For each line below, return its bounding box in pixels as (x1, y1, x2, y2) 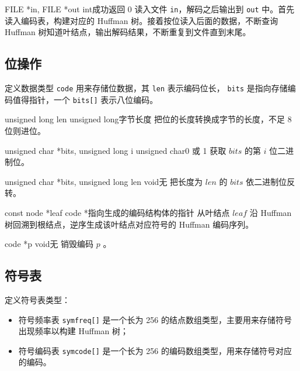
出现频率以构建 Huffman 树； (18, 325, 129, 337)
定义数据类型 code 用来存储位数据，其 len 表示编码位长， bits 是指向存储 (5, 82, 288, 94)
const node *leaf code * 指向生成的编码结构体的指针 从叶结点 (5, 206, 230, 218)
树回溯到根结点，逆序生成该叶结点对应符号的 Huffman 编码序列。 (5, 218, 254, 230)
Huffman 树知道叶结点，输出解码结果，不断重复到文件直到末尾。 (5, 26, 251, 38)
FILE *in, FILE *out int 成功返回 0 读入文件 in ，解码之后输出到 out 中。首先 (5, 3, 295, 15)
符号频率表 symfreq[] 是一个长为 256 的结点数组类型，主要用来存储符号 (18, 313, 292, 325)
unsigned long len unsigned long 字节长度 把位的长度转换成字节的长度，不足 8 (5, 113, 292, 125)
